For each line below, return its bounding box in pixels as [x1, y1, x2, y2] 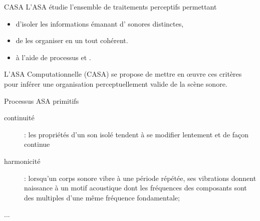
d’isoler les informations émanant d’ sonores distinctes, [16, 18, 184, 29]
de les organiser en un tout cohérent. [16, 35, 128, 46]
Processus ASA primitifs [4, 95, 79, 106]
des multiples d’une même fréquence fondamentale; [24, 192, 180, 202]
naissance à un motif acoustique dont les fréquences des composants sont [24, 182, 247, 193]
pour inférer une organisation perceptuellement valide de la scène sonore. [4, 78, 227, 89]
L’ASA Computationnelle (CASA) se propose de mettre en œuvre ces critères [4, 69, 242, 79]
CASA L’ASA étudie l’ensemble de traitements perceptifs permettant [4, 2, 217, 12]
